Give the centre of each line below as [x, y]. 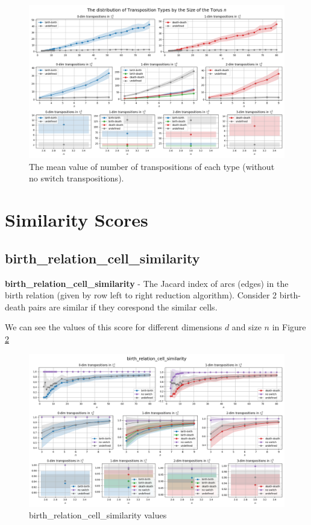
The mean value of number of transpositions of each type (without [152, 166]
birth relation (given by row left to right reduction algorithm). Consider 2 [141, 295]
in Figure [289, 327]
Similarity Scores [77, 220]
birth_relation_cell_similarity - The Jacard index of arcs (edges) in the [147, 283]
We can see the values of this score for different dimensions [114, 327]
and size [247, 327]
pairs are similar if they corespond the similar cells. [123, 307]
